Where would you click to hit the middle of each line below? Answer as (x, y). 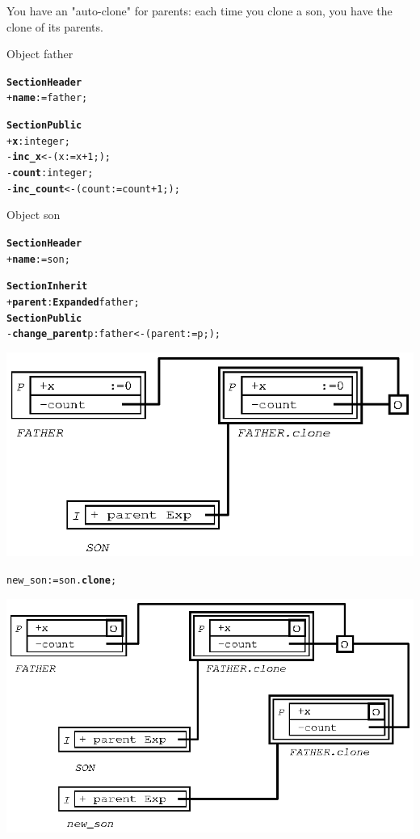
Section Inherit (47, 287)
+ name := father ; (47, 98)
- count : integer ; (50, 173)
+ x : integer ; (38, 141)
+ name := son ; (38, 259)
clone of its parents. (55, 26)
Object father (40, 54)
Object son (34, 215)
